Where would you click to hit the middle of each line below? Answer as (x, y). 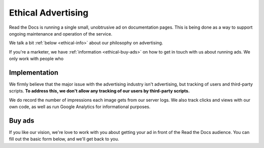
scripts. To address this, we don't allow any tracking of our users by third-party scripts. (99, 91)
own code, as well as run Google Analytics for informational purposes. (80, 107)
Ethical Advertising (49, 13)
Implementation (34, 72)
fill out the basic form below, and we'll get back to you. (64, 139)
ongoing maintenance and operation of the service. (61, 34)
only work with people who (36, 59)
